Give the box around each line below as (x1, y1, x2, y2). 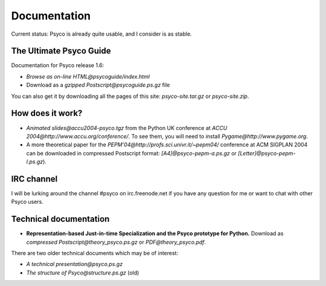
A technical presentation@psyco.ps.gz (26, 261, 123, 268)
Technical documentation (11, 214, 110, 224)
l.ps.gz (26, 158, 43, 166)
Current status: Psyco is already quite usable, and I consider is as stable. (11, 30, 193, 37)
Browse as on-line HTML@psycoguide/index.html (26, 73, 150, 80)
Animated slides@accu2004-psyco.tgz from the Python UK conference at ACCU (26, 124, 228, 131)
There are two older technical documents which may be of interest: (11, 250, 178, 257)
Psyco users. (11, 198, 43, 206)
